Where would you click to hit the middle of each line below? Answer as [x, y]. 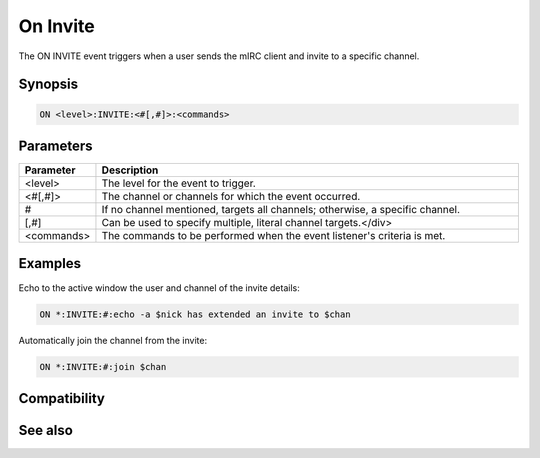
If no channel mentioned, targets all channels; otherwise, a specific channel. [280, 210]
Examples [50, 263]
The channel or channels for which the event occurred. [231, 197]
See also [46, 430]
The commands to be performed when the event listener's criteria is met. [273, 236]
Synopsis [48, 84]
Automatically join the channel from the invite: [113, 340]
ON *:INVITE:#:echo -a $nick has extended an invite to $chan [195, 314]
